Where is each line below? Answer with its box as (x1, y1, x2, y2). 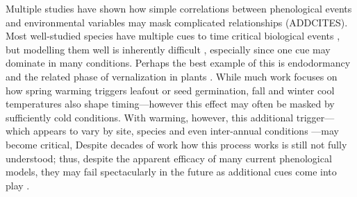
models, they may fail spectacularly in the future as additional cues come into (6, 164, 337, 179)
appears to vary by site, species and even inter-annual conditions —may (33, 123, 339, 138)
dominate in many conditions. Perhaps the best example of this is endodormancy (6, 55, 351, 70)
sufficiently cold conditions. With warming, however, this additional (6, 110, 294, 124)
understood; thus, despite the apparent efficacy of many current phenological (6, 151, 332, 165)
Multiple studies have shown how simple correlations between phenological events (6, 1, 352, 15)
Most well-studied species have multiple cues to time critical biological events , (6, 28, 340, 43)
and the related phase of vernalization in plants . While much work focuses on (6, 69, 338, 83)
